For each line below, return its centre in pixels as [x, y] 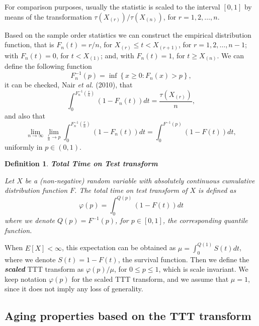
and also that [25, 116]
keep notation [26, 279]
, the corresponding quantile [205, 220]
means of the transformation [48, 16]
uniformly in [24, 146]
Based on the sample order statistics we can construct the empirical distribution [128, 34]
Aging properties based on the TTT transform [128, 316]
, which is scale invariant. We [203, 269]
